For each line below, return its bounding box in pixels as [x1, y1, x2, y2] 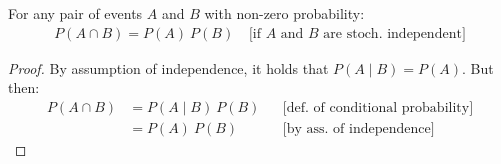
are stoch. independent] [323, 26, 466, 41]
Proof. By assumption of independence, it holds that [8, 57, 329, 78]
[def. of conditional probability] [282, 100, 474, 115]
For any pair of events [8, 3, 143, 23]
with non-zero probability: [204, 3, 365, 23]
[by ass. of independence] [282, 121, 435, 136]
